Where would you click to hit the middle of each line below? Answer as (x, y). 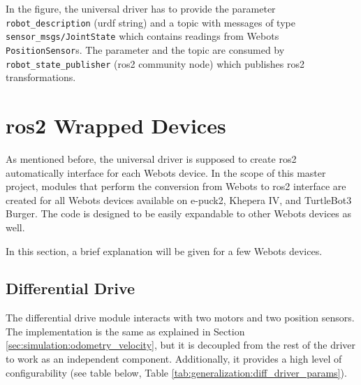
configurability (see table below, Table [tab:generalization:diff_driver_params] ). (176, 372)
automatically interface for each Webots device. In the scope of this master (166, 172)
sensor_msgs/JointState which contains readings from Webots (142, 36)
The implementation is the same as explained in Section (125, 331)
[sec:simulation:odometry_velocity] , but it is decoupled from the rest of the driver (181, 345)
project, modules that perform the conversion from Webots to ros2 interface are (176, 186)
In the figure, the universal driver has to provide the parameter (141, 8)
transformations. (41, 77)
